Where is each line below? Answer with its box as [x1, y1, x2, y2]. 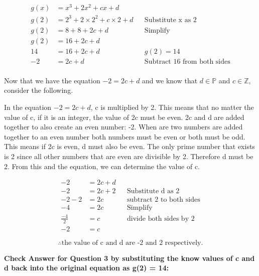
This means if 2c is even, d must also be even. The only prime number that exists [4, 141, 255, 152]
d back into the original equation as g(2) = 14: [4, 262, 169, 273]
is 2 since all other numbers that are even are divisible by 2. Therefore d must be [4, 151, 253, 161]
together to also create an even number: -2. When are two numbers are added [4, 121, 243, 132]
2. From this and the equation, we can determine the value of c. [4, 161, 200, 171]
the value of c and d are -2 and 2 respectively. [61, 239, 203, 246]
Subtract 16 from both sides [144, 58, 230, 65]
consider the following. [4, 85, 73, 95]
